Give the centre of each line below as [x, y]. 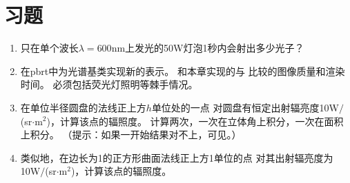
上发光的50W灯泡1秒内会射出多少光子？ [215, 48]
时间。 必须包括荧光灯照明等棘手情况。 [109, 84]
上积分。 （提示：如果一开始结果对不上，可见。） [131, 134]
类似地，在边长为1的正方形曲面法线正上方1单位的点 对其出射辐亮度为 [177, 157]
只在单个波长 [49, 48]
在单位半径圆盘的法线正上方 [83, 107]
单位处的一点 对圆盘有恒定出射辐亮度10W [245, 107]
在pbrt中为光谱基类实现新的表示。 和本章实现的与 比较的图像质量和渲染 [183, 71]
